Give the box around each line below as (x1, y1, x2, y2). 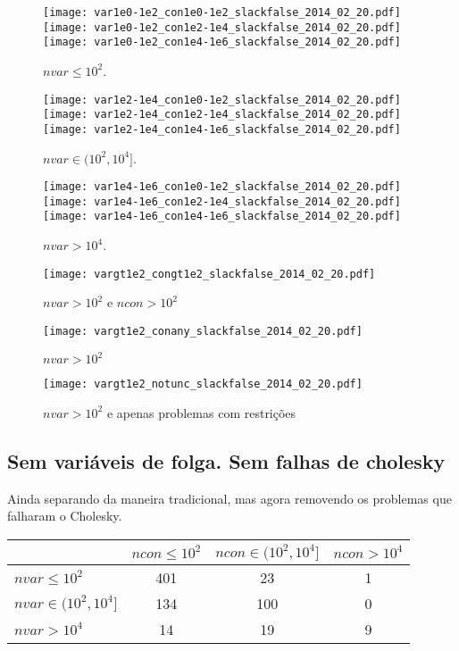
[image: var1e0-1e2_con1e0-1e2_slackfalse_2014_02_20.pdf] (43, 6, 401, 19)
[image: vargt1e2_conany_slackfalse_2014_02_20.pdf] (43, 324, 363, 338)
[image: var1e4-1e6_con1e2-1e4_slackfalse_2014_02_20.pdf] (43, 195, 401, 208)
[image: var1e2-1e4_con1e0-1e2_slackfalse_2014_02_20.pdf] (43, 93, 401, 106)
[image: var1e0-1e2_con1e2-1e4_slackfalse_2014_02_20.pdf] (43, 21, 401, 34)
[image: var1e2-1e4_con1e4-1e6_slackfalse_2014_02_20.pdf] (43, 122, 401, 136)
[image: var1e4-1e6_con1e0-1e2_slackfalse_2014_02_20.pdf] (43, 180, 401, 194)
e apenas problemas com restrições (106, 403, 296, 421)
